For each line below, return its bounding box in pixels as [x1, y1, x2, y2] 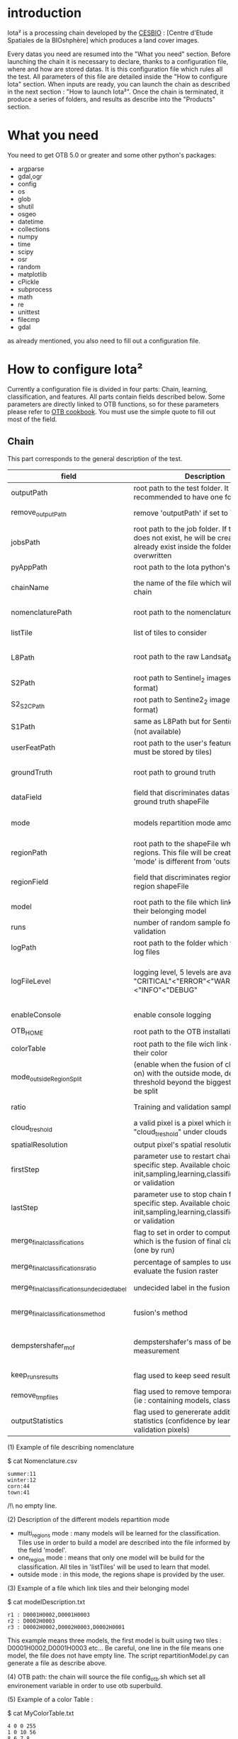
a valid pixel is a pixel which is [133, 1118, 233, 1128]
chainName [11, 582, 50, 592]
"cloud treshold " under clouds [133, 1126, 227, 1138]
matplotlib [17, 270, 47, 278]
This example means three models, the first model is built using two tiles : [7, 1636, 222, 1645]
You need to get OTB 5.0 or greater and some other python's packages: [7, 150, 217, 159]
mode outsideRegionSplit [11, 1072, 82, 1083]
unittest [17, 307, 40, 316]
